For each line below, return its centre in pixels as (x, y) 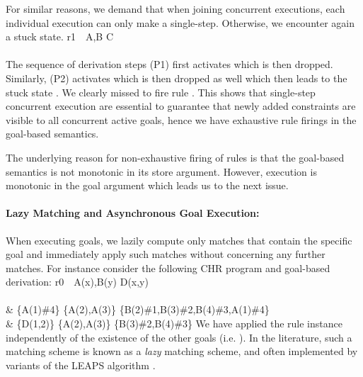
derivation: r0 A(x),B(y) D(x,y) (77, 282)
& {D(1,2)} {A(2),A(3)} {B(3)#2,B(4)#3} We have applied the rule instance (174, 323)
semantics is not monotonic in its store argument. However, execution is (161, 171)
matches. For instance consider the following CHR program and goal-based (168, 268)
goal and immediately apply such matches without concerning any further (166, 254)
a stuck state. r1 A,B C (60, 36)
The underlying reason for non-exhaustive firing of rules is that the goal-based (175, 157)
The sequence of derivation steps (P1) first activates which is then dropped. (169, 64)
